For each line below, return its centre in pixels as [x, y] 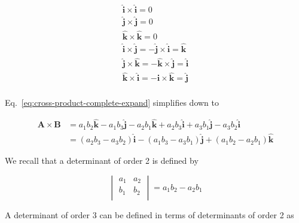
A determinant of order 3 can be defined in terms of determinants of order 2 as [149, 214]
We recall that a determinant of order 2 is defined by [102, 161]
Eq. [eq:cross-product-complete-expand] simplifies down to [112, 102]
